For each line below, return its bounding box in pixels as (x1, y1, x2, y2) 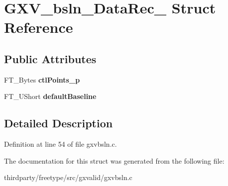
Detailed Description (4, 115, 113, 131)
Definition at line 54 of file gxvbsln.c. (4, 139, 117, 149)
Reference (4, 17, 73, 37)
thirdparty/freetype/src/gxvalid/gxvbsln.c (4, 172, 132, 183)
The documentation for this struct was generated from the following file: (4, 155, 225, 166)
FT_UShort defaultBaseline (4, 91, 97, 101)
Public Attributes (4, 51, 97, 66)
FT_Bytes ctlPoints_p (4, 74, 80, 85)
